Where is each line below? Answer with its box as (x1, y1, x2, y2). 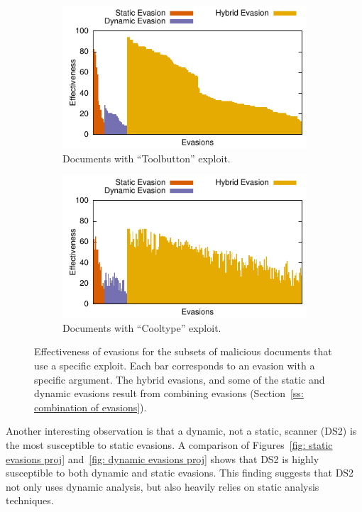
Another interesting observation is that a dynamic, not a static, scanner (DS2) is (6, 423, 357, 438)
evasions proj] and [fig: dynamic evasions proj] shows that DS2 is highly (6, 451, 319, 466)
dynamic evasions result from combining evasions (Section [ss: (34, 386, 304, 401)
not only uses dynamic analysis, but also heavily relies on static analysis (6, 479, 319, 494)
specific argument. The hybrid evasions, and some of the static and (34, 372, 325, 386)
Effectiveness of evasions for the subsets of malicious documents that (34, 344, 332, 359)
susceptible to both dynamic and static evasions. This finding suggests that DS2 (6, 465, 354, 480)
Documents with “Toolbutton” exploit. (62, 150, 231, 165)
